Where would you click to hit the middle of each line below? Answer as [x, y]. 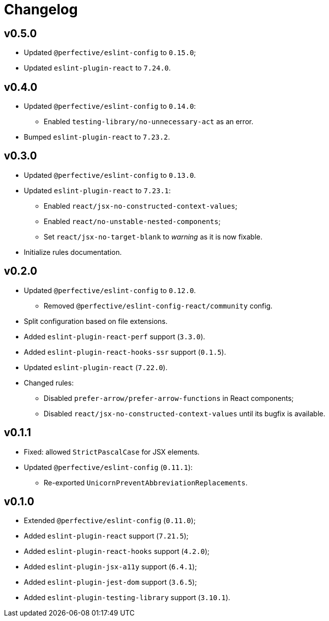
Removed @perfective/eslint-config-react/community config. [158, 306]
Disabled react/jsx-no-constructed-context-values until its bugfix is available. [185, 413]
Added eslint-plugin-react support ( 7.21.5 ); [106, 536]
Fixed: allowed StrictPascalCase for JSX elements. [112, 452]
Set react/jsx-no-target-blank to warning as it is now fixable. [153, 236]
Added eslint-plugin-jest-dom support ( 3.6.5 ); [110, 582]
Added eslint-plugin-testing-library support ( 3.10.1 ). [127, 598]
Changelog [41, 9]
